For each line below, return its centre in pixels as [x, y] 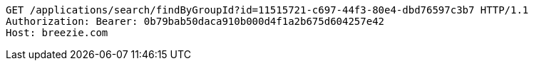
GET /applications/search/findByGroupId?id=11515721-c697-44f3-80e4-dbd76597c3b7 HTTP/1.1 [267, 10]
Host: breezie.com [57, 33]
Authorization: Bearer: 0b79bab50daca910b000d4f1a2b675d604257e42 [195, 21]
